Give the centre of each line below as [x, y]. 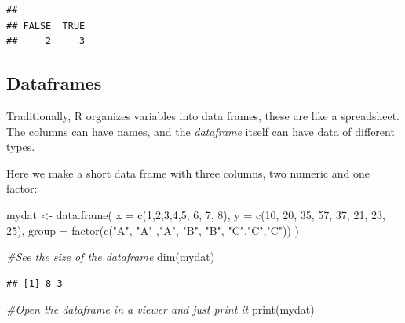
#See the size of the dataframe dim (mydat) [111, 257]
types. [21, 147]
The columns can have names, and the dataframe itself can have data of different [201, 131]
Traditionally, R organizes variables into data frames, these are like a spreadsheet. [203, 115]
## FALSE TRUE [46, 26]
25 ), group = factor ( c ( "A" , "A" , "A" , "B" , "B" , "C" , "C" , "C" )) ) [153, 230]
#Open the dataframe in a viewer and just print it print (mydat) [161, 309]
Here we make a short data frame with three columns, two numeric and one [188, 173]
